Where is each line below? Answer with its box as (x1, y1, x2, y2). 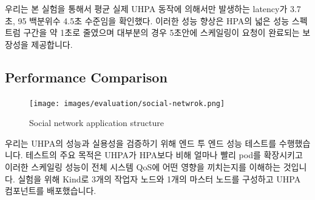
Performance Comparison (5, 67, 168, 86)
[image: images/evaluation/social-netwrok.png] (29, 99, 225, 108)
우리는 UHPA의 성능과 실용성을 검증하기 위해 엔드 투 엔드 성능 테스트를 (5, 136, 277, 149)
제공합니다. (31, 38, 73, 50)
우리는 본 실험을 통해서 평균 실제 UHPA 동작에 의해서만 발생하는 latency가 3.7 (5, 2, 301, 15)
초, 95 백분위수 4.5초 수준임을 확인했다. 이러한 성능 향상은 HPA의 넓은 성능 (5, 14, 290, 27)
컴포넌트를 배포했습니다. (5, 184, 97, 197)
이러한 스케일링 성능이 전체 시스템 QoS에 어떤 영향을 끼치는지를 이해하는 (5, 161, 281, 173)
